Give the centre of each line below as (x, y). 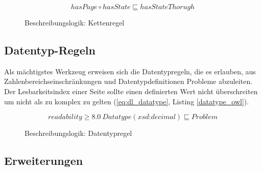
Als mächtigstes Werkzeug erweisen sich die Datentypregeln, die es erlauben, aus (130, 71)
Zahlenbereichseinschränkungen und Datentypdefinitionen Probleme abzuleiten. (128, 81)
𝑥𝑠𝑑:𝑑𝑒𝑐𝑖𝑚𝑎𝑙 (157, 117)
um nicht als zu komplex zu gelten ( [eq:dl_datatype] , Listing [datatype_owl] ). (127, 101)
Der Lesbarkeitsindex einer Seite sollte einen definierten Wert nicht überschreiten (131, 91)
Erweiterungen (44, 161)
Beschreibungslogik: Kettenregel (75, 22)
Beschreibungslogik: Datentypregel (78, 133)
